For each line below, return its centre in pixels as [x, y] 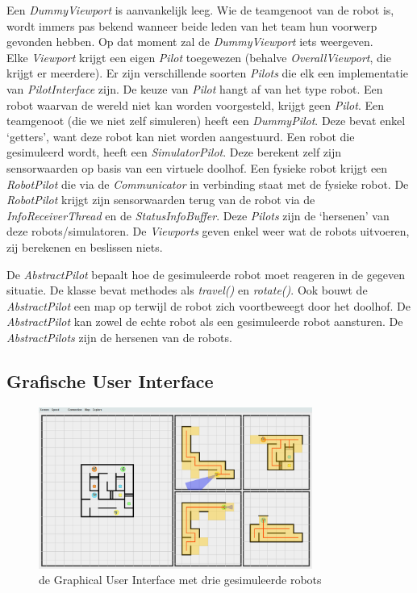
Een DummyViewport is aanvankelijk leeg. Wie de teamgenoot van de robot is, [200, 10]
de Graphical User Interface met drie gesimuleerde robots [180, 580]
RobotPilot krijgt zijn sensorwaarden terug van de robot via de [161, 200]
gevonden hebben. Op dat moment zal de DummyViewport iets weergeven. [190, 42]
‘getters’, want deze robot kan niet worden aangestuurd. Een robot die [181, 136]
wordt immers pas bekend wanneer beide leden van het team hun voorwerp [192, 25]
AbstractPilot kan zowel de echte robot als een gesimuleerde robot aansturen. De [205, 322]
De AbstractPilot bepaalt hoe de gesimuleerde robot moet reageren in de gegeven [206, 274]
